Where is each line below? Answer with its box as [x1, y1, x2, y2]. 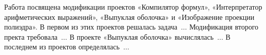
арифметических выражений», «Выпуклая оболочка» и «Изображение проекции [4, 11, 255, 22]
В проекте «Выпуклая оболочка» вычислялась [69, 31, 214, 42]
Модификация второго [189, 21, 259, 32]
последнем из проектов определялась [4, 41, 120, 52]
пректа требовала [4, 31, 58, 42]
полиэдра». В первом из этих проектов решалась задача [4, 21, 178, 32]
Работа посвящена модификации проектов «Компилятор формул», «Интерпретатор [4, 2, 262, 12]
